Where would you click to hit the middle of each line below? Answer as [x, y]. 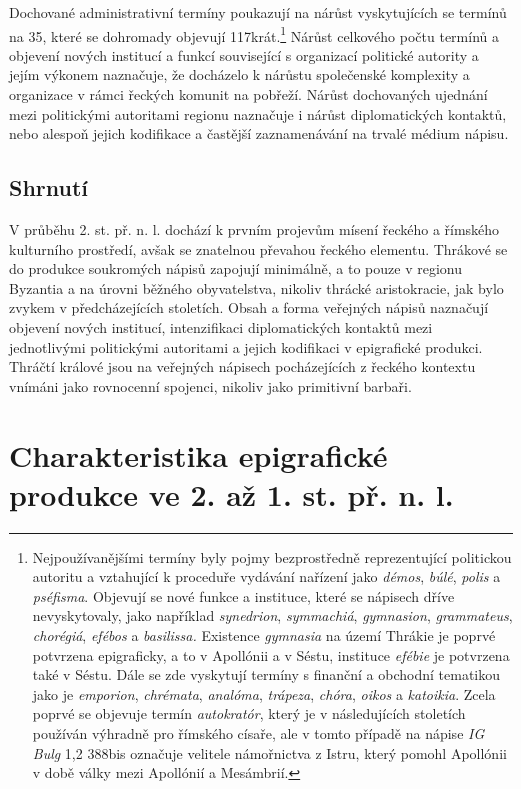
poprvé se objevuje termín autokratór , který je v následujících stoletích [249, 713]
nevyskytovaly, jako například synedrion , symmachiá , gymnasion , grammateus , [272, 615]
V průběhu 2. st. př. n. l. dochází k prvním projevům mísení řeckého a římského [254, 229]
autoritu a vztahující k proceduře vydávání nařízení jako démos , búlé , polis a [266, 576]
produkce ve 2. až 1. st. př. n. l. [231, 493]
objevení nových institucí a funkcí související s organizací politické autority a [244, 54]
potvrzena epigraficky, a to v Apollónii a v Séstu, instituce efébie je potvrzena [271, 654]
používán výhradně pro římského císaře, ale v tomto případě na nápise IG [258, 733]
